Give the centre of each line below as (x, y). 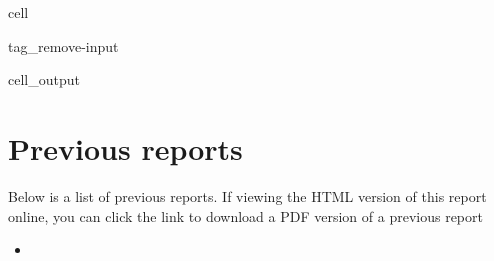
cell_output (44, 79)
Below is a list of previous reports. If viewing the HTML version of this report (247, 195)
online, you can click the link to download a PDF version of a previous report (245, 215)
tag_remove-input (63, 45)
